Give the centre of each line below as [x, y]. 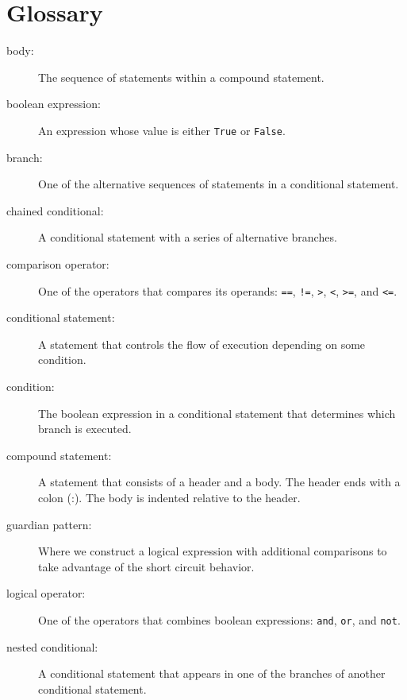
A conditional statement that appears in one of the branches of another [212, 673]
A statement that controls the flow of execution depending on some [202, 344]
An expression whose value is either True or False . [162, 130]
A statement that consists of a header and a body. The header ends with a [219, 482]
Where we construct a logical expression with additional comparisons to [213, 551]
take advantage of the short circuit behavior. [146, 566]
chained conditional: [55, 210]
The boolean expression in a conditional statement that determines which [217, 413]
